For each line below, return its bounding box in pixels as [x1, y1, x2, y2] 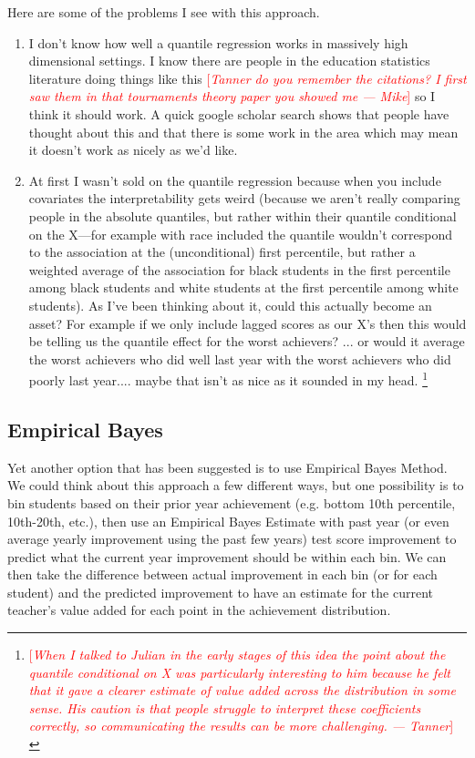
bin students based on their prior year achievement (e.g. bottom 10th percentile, [7, 493, 456, 512]
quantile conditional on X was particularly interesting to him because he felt [28, 662, 450, 681]
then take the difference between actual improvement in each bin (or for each [7, 565, 438, 584]
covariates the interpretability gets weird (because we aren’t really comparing [28, 189, 460, 208]
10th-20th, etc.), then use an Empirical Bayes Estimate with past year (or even [7, 511, 449, 530]
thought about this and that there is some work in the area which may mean [28, 122, 459, 141]
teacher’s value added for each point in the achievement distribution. [7, 600, 391, 620]
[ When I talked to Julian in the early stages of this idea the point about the [28, 645, 446, 664]
